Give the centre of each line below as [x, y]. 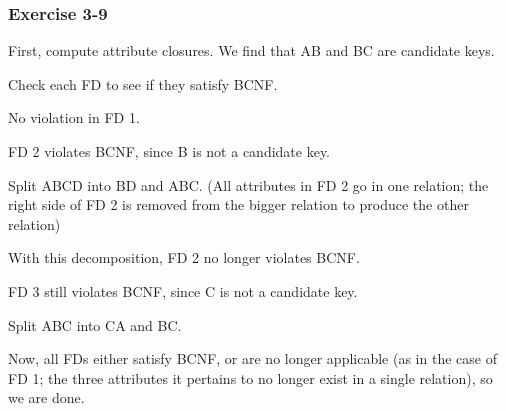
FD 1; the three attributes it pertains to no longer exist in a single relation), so [250, 377]
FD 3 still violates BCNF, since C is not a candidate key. [183, 290]
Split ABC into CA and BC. [95, 324]
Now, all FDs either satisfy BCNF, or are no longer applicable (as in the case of [252, 358]
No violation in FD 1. [74, 117]
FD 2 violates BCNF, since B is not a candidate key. [169, 151]
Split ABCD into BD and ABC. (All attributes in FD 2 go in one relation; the [248, 184]
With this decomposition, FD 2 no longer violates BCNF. [184, 257]
